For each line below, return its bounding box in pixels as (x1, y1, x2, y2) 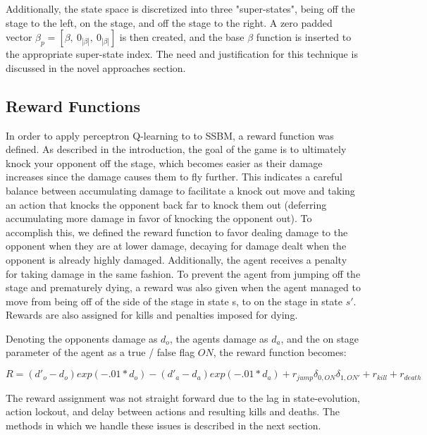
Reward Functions (6, 94, 140, 116)
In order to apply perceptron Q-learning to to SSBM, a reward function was (6, 128, 334, 142)
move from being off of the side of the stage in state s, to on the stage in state (6, 293, 342, 308)
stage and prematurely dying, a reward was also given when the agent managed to (6, 280, 361, 295)
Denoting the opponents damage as (6, 331, 158, 345)
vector (6, 30, 32, 44)
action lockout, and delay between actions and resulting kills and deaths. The (6, 404, 340, 419)
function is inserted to (256, 30, 352, 44)
